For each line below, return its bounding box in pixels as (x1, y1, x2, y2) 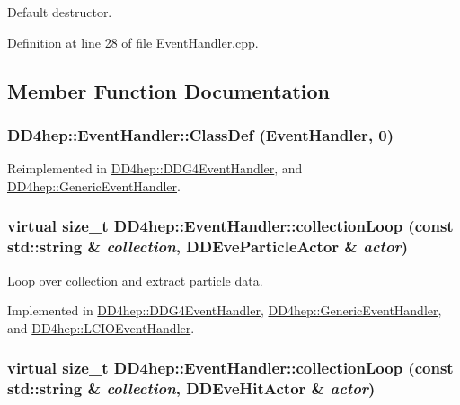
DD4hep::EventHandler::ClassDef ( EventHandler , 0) (7, 123, 394, 145)
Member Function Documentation (7, 76, 331, 104)
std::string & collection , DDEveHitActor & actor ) (7, 377, 376, 400)
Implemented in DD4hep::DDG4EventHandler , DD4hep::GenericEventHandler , (7, 301, 442, 320)
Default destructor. (7, 3, 112, 21)
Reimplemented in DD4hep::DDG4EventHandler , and (7, 159, 303, 178)
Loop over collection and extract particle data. (7, 270, 263, 289)
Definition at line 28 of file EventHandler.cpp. (7, 32, 259, 51)
